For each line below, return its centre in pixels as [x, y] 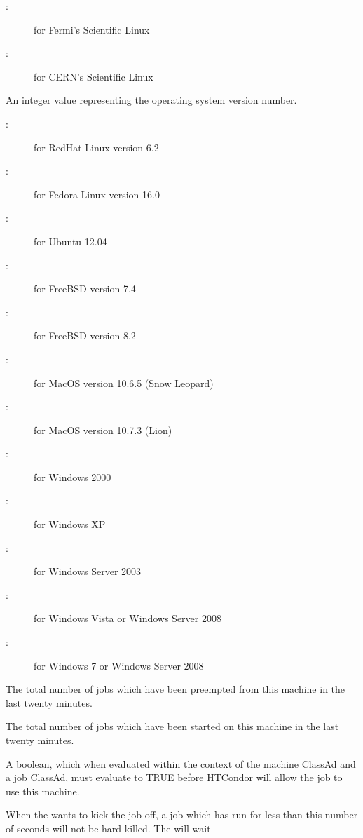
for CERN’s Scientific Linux [94, 76]
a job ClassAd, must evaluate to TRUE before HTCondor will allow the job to [174, 777]
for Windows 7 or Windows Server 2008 [119, 665]
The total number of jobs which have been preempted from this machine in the [176, 689]
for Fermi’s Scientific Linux [92, 29]
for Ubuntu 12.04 [70, 241]
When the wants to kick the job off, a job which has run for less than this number [182, 815]
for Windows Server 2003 [88, 571]
